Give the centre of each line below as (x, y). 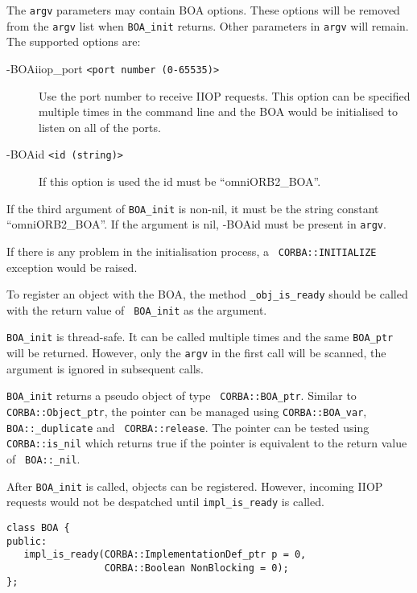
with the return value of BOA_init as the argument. (137, 309)
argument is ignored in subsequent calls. (105, 368)
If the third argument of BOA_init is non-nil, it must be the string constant (193, 208)
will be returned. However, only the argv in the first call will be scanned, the (196, 353)
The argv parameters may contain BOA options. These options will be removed (203, 10)
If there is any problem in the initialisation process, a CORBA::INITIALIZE (192, 251)
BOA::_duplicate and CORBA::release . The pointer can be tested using (188, 427)
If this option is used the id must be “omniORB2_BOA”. (180, 181)
